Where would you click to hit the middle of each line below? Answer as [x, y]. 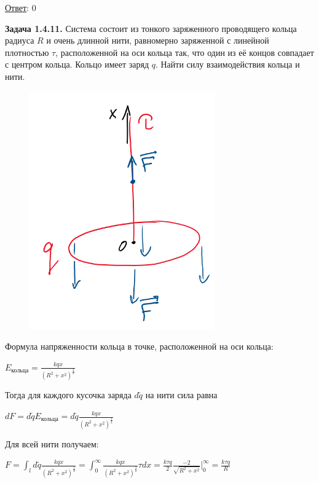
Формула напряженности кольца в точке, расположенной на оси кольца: [139, 346]
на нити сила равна [181, 395]
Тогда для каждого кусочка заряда [68, 395]
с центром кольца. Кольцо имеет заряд [77, 64]
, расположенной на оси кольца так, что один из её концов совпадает [185, 52]
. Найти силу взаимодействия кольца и [227, 64]
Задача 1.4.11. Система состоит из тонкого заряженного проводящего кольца [151, 28]
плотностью [27, 52]
